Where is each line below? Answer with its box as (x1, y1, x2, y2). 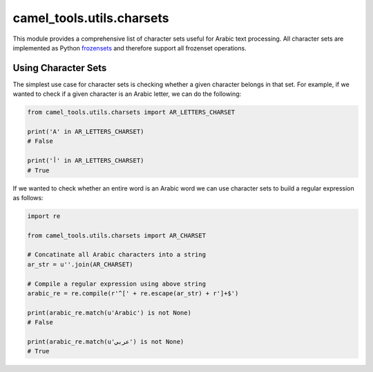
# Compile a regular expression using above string (27, 280, 207, 288)
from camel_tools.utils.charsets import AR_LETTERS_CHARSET (27, 108, 236, 117)
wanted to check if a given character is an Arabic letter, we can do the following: (12, 90, 242, 98)
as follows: (12, 193, 44, 202)
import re (27, 212, 61, 220)
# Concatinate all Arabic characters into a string (27, 251, 207, 259)
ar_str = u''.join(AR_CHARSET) (27, 260, 134, 268)
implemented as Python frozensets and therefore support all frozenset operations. (12, 43, 247, 52)
